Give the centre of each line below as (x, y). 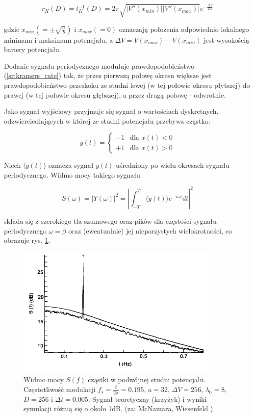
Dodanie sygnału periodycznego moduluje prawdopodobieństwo (99, 65)
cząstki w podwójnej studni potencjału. (147, 379)
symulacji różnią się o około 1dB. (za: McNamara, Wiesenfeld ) (118, 408)
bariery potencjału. (33, 49)
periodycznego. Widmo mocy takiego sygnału (72, 174)
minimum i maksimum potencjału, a (59, 39)
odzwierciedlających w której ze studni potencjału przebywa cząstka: (107, 120)
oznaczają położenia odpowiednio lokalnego (184, 29)
